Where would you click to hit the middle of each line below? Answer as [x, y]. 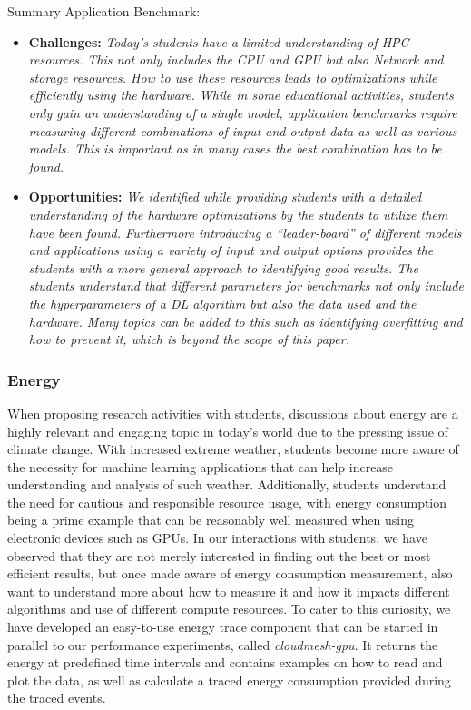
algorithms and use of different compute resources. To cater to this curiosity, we [229, 609]
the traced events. [57, 698]
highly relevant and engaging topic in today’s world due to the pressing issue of [228, 431]
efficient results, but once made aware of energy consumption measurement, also [230, 573]
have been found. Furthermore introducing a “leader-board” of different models [245, 232]
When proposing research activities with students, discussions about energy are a [233, 413]
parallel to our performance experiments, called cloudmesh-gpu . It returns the [223, 644]
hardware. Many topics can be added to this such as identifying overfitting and [245, 321]
